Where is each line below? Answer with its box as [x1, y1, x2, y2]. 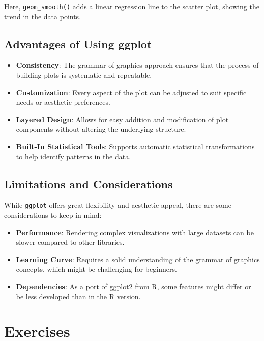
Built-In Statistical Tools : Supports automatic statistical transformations [16, 141, 255, 152]
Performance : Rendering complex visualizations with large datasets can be [16, 226, 254, 237]
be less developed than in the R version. [16, 291, 141, 301]
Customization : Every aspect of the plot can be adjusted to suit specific [16, 87, 247, 97]
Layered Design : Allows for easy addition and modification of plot [16, 113, 229, 124]
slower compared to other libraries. [16, 237, 125, 247]
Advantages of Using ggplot [4, 36, 152, 51]
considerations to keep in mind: [4, 210, 102, 220]
